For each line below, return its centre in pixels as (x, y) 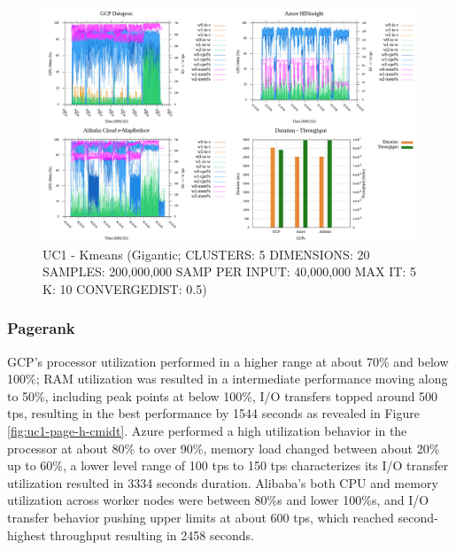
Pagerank (41, 328)
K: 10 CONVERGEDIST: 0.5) (125, 288)
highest (27, 535)
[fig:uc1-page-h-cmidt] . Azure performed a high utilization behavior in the (207, 430)
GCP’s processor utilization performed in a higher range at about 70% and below (228, 361)
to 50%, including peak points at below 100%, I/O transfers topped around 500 (223, 395)
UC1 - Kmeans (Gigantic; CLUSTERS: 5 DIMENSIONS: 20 (206, 254)
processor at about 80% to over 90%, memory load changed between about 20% (224, 448)
